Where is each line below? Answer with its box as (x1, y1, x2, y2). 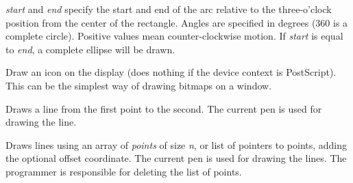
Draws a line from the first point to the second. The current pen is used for (5, 101, 322, 115)
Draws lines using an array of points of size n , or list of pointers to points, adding (5, 137, 348, 152)
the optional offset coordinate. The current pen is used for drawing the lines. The (5, 151, 347, 165)
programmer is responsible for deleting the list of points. (5, 164, 242, 178)
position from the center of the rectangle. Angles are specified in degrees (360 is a (5, 15, 348, 29)
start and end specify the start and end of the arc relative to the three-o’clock (5, 2, 332, 16)
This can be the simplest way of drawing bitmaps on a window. (5, 78, 272, 92)
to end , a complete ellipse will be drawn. (5, 42, 175, 56)
